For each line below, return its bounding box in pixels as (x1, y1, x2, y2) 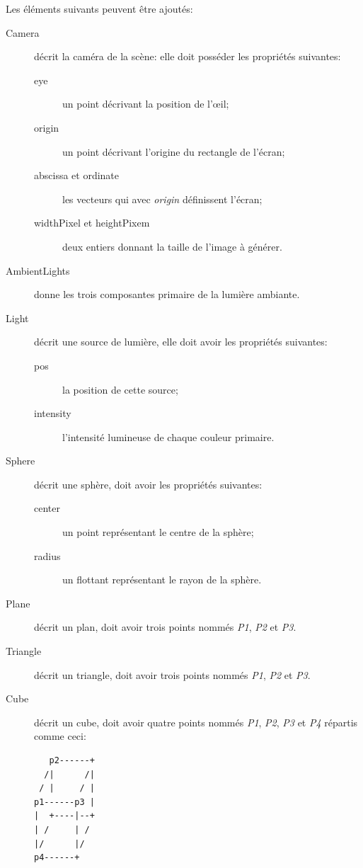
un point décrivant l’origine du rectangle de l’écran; (62, 144, 285, 159)
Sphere (6, 453, 35, 468)
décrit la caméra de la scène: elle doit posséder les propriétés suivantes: (34, 49, 341, 64)
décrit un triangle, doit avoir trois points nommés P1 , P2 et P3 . (34, 667, 311, 682)
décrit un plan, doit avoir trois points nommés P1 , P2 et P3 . (34, 619, 296, 634)
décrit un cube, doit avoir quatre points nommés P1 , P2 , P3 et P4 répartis (34, 714, 358, 729)
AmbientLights (6, 263, 70, 278)
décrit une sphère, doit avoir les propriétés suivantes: (34, 476, 263, 491)
